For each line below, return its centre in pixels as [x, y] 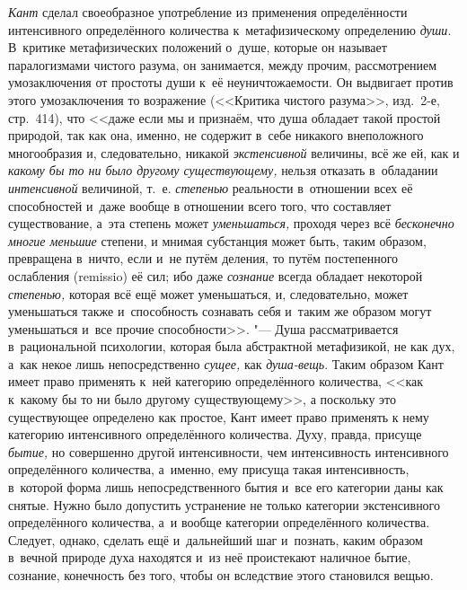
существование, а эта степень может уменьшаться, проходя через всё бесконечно [231, 223]
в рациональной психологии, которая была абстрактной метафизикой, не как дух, [232, 346]
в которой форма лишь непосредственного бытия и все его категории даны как [226, 487]
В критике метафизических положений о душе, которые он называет [198, 47]
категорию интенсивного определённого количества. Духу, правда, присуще [215, 434]
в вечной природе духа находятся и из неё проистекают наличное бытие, [210, 557]
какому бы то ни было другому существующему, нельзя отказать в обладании [223, 170]
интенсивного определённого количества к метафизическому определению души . [230, 29]
